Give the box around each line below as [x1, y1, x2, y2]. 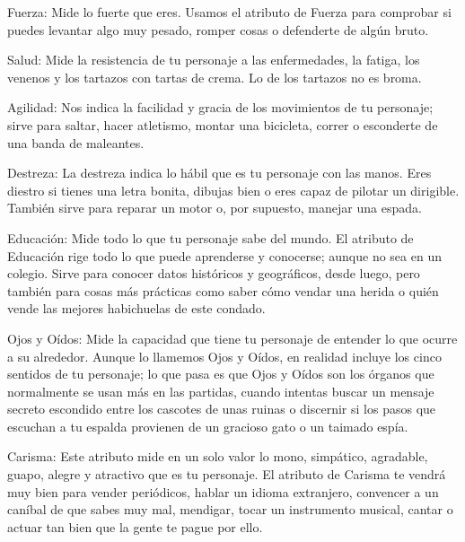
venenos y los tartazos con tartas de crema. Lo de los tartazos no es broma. [7, 67, 422, 86]
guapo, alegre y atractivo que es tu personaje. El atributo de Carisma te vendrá [7, 465, 446, 484]
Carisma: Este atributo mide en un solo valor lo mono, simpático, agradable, [7, 447, 428, 466]
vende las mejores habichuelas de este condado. [7, 299, 266, 318]
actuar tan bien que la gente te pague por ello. [7, 517, 263, 536]
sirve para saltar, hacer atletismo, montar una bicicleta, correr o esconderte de [7, 115, 438, 134]
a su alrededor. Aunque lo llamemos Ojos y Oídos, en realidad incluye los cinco [7, 346, 442, 365]
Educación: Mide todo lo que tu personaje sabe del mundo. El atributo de [7, 228, 414, 247]
